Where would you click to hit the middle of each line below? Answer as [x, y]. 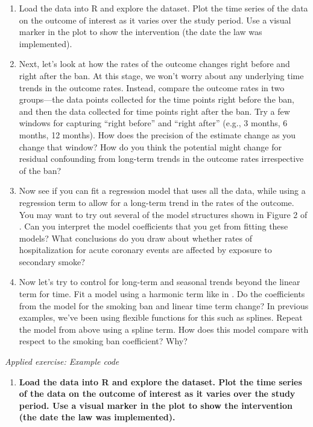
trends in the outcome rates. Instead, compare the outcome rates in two [152, 87]
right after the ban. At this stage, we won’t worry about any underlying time [161, 75]
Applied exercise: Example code [62, 361]
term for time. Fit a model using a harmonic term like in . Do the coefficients [162, 294]
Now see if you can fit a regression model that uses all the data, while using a [162, 191]
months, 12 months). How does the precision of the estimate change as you [157, 134]
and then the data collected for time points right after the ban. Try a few [154, 111]
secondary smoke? [52, 261]
